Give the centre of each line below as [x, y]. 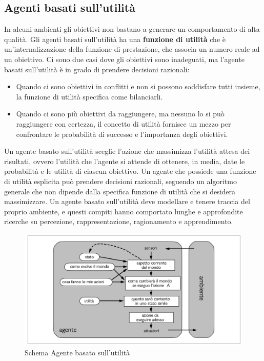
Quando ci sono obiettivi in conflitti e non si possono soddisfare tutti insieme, [138, 86]
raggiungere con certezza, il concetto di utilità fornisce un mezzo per [124, 123]
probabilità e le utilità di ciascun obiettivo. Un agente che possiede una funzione [130, 171]
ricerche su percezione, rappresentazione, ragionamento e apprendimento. [119, 221]
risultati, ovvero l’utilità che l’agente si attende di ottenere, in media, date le [125, 161]
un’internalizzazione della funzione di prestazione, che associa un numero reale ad [132, 49]
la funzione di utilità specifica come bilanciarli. [89, 96]
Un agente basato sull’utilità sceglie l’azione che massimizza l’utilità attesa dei [127, 151]
